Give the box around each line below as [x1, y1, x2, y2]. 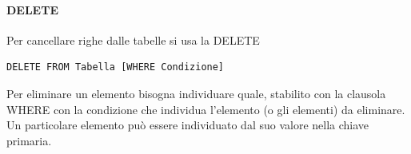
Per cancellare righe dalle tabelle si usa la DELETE [6, 31, 260, 48]
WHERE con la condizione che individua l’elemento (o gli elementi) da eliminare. [6, 101, 405, 117]
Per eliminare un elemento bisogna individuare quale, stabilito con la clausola [6, 85, 386, 101]
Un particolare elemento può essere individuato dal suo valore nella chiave [6, 116, 369, 133]
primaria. [6, 132, 52, 148]
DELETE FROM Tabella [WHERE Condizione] [6, 61, 225, 73]
